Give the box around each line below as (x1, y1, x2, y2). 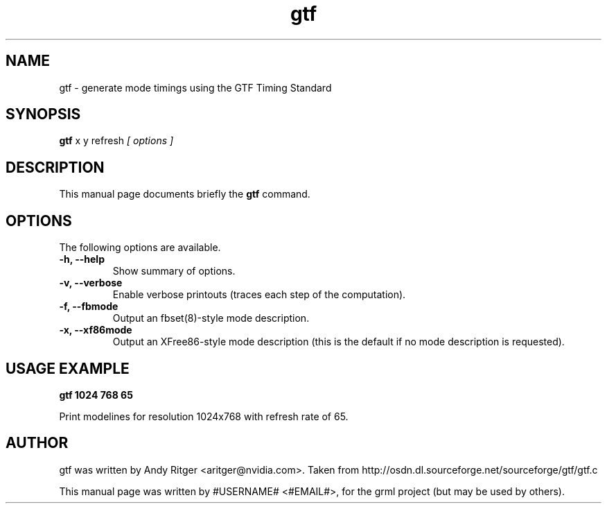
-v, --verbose (59, 277, 123, 289)
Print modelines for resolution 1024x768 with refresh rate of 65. (59, 410, 349, 422)
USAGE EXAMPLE (6, 359, 130, 377)
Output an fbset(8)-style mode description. (112, 312, 310, 325)
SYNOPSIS (6, 105, 81, 123)
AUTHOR (6, 434, 69, 452)
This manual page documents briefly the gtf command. (59, 188, 310, 200)
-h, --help (59, 253, 105, 266)
